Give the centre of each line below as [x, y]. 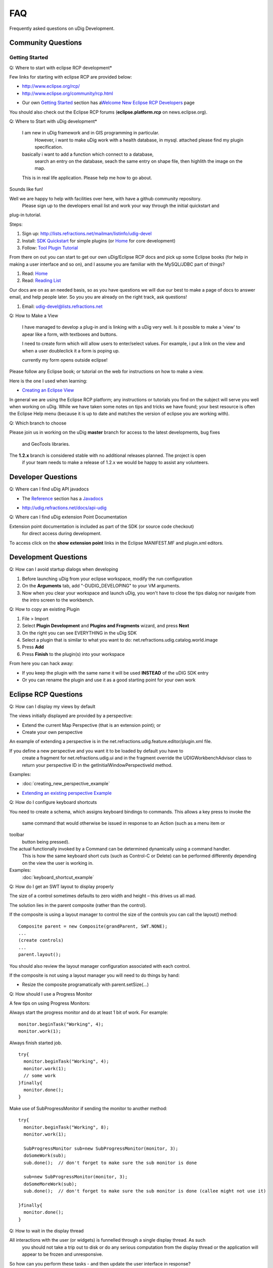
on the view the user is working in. [58, 863]
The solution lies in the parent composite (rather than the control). [78, 905]
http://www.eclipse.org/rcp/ [51, 86]
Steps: [16, 224]
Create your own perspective [52, 732]
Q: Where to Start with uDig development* [53, 121]
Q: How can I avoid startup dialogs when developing [64, 569]
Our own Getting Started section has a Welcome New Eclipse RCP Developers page [108, 103]
